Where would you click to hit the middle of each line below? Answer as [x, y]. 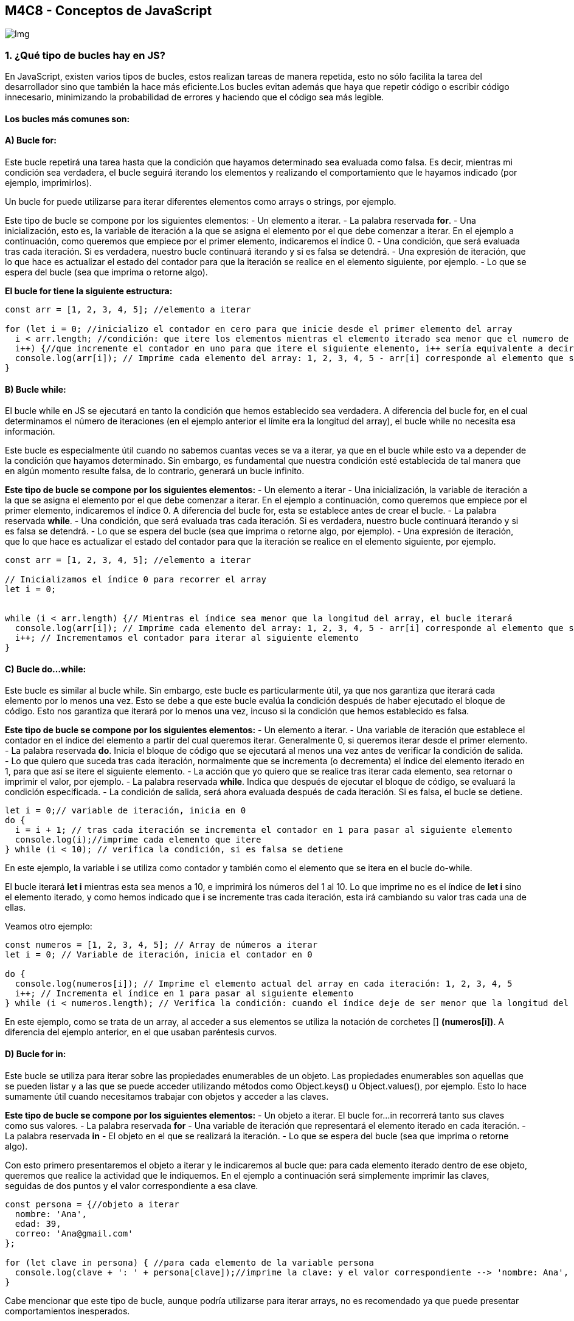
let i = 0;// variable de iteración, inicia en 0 [126, 811]
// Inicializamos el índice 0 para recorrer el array [136, 580]
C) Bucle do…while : [46, 669]
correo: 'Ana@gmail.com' [74, 1233]
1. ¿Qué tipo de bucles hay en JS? [85, 55]
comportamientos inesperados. [67, 1311]
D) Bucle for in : [36, 1054]
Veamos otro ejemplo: [49, 926]
